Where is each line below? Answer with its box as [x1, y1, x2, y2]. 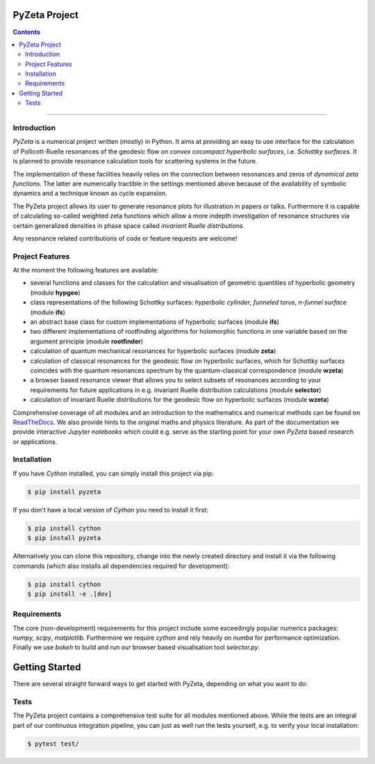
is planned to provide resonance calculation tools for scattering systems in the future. [12, 157, 258, 165]
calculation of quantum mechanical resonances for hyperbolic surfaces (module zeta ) [30, 347, 276, 355]
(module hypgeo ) [30, 288, 81, 297]
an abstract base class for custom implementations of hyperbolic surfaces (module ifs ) [30, 318, 280, 326]
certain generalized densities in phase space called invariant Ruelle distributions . [12, 221, 245, 229]
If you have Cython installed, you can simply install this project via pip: [12, 469, 215, 478]
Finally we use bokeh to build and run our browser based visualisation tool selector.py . [12, 643, 260, 651]
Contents [12, 28, 41, 36]
